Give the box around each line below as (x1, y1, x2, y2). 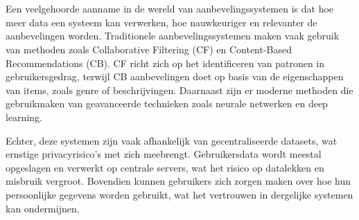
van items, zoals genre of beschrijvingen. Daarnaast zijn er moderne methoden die (6, 82, 353, 97)
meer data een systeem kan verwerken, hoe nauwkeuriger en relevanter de (6, 15, 317, 29)
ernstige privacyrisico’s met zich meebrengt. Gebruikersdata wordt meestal (6, 147, 322, 161)
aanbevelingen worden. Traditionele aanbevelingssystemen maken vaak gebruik (6, 28, 340, 43)
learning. (6, 109, 42, 124)
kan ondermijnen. (6, 201, 80, 215)
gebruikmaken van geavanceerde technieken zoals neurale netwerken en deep (6, 96, 328, 111)
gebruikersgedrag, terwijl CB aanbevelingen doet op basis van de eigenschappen (6, 69, 344, 84)
